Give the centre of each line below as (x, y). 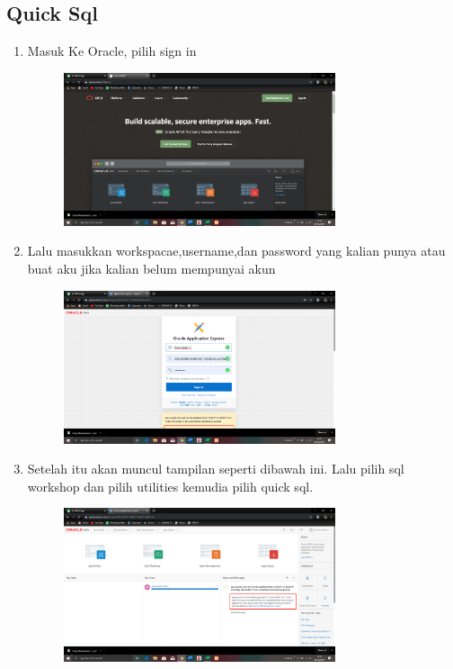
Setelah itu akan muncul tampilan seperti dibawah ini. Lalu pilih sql (216, 469)
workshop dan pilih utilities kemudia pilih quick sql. (170, 486)
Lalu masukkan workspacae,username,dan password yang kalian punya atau (236, 251)
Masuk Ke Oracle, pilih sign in (112, 51)
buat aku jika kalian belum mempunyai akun (151, 269)
